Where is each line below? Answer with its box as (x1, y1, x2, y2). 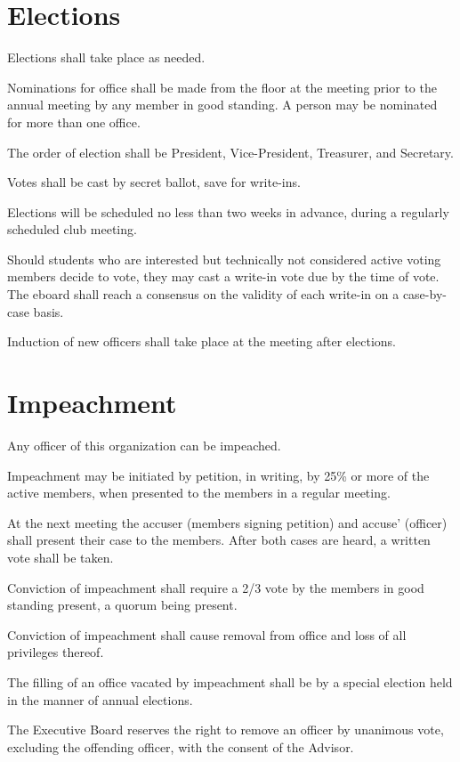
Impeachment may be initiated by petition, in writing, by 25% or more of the (7, 466, 430, 484)
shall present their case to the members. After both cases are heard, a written (7, 531, 431, 549)
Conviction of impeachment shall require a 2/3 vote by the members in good (7, 578, 424, 596)
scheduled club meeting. (7, 220, 137, 239)
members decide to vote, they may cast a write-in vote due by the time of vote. (7, 267, 440, 286)
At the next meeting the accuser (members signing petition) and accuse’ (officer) (7, 513, 448, 531)
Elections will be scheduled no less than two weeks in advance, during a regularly (7, 202, 449, 221)
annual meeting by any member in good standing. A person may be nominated (7, 95, 438, 114)
